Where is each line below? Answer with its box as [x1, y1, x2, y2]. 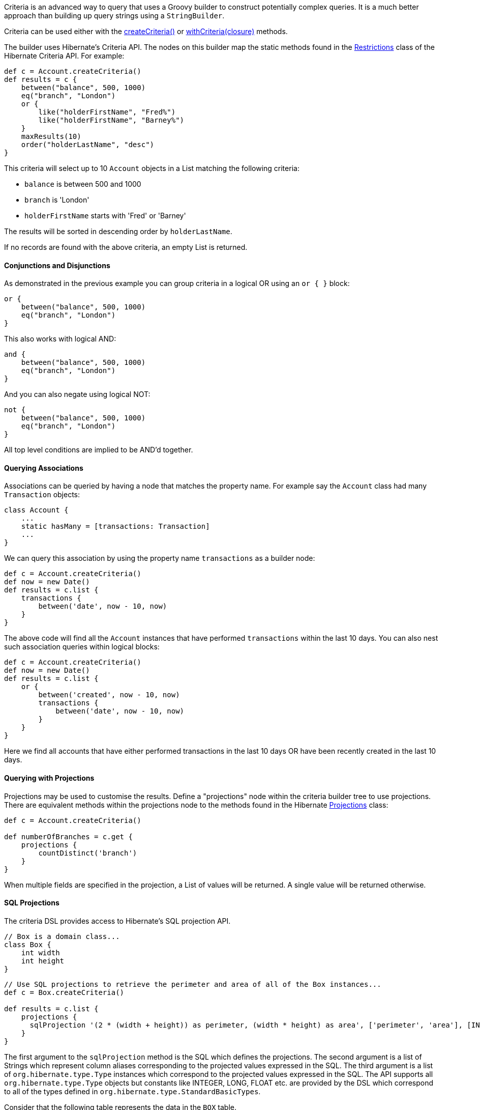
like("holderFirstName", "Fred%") [38, 108, 176, 116]
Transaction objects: [4, 490, 80, 499]
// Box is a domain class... [4, 932, 120, 941]
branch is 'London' [24, 195, 89, 204]
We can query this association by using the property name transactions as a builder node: [4, 554, 315, 563]
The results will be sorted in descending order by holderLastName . [4, 227, 232, 236]
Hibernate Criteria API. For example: [4, 51, 125, 60]
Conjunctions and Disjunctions [4, 261, 110, 270]
